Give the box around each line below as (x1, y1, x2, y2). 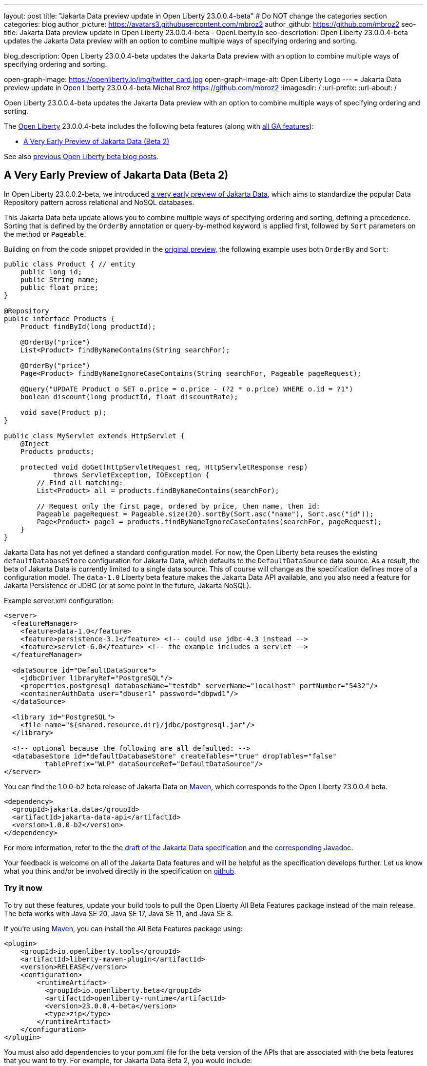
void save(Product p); (20, 408, 107, 416)
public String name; (20, 275, 98, 284)
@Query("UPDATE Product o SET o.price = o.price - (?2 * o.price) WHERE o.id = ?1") (20, 385, 353, 393)
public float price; (20, 283, 98, 291)
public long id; (20, 267, 82, 276)
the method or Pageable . (4, 229, 86, 238)
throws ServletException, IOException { (53, 471, 210, 479)
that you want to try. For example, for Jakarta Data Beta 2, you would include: (4, 1056, 252, 1065)
